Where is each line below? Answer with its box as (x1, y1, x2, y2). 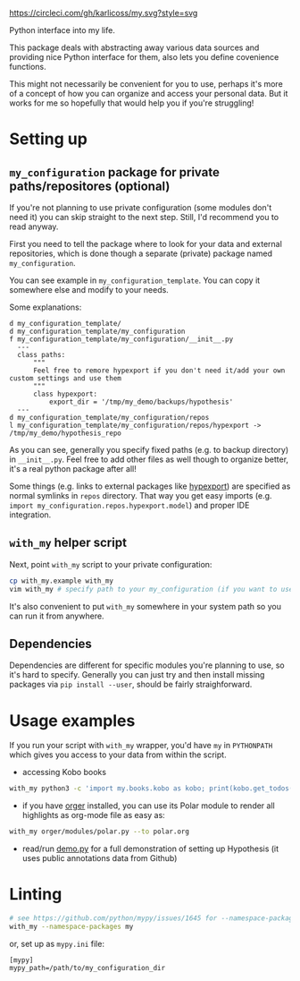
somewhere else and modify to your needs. (9, 285, 170, 294)
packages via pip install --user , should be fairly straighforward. (9, 679, 253, 690)
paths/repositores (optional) (9, 178, 171, 193)
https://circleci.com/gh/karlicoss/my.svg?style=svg (9, 8, 198, 18)
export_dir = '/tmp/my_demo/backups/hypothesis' (48, 397, 234, 406)
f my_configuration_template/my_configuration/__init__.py (9, 335, 234, 344)
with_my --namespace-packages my (9, 922, 134, 931)
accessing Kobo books (21, 767, 107, 778)
